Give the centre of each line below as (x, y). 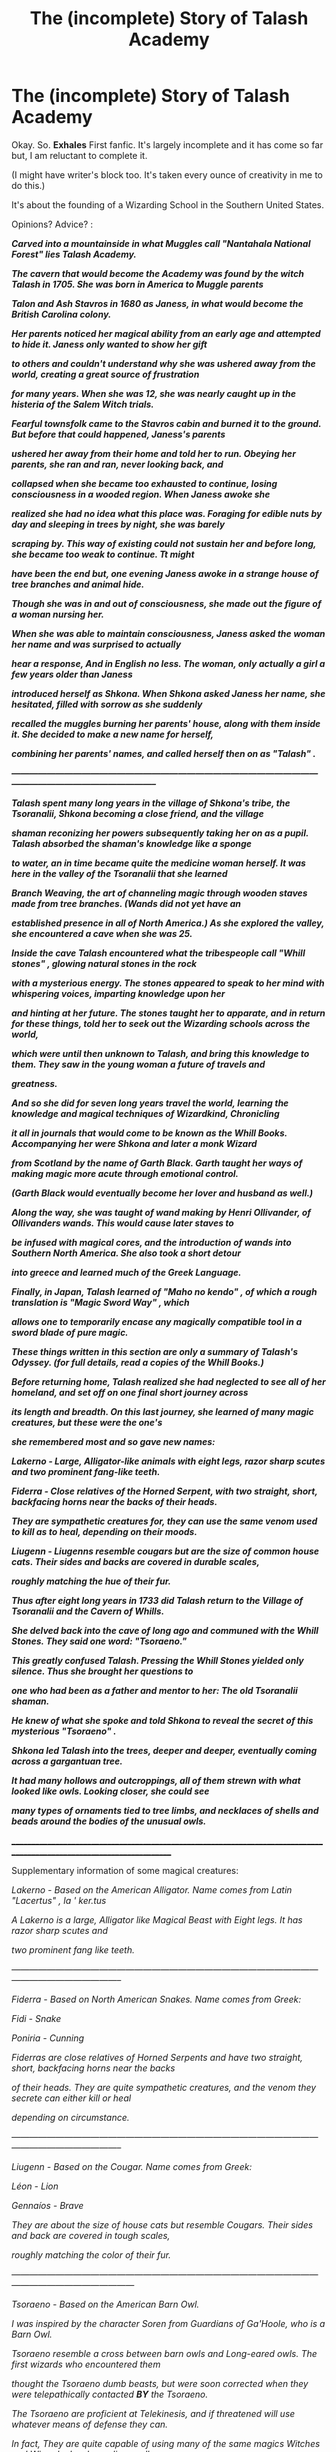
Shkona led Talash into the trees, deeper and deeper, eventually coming (164, 1750)
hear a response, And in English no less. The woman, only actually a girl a (168, 663)
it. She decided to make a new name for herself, (112, 734)
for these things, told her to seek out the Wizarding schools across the (161, 1023)
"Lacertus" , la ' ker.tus (59, 1900)
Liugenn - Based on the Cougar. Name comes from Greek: (132, 2166)
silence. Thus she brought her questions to (102, 1671)
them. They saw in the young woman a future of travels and (138, 1064)
